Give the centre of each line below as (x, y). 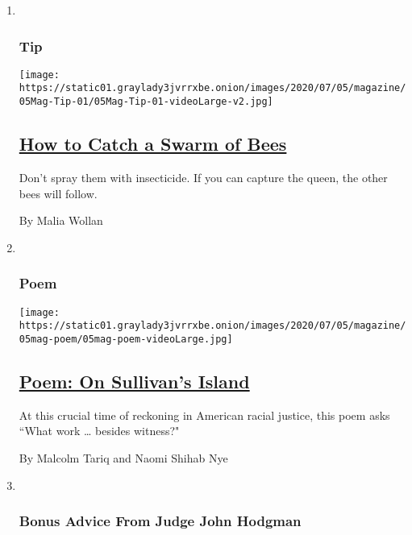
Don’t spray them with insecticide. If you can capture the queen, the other (203, 177)
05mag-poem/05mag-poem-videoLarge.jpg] (126, 339)
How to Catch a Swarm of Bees (153, 144)
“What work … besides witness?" (99, 431)
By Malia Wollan (61, 220)
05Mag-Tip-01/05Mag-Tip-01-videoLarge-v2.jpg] (146, 102)
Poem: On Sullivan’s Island (134, 381)
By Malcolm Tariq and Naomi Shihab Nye (123, 457)
